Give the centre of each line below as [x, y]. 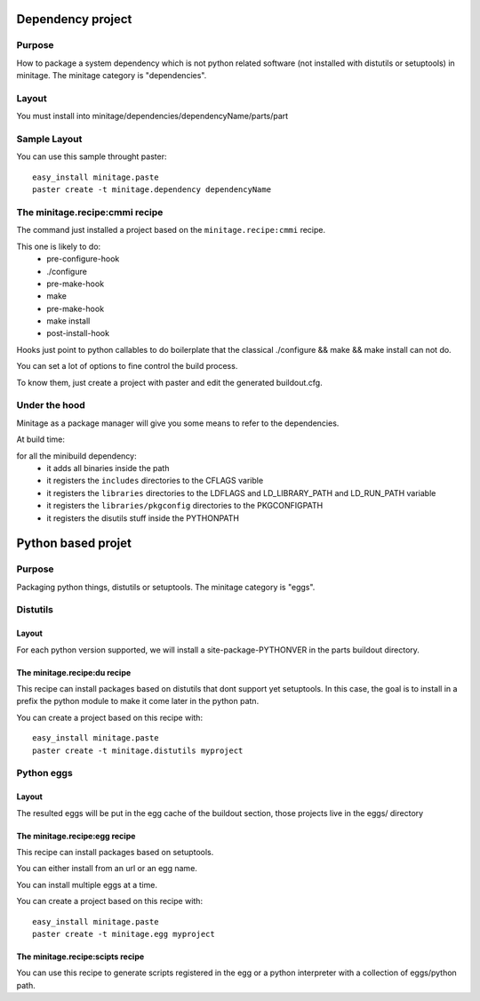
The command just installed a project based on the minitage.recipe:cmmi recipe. [171, 230]
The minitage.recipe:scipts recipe [80, 957]
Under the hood [51, 405]
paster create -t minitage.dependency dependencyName [152, 190]
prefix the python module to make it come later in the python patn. [138, 701]
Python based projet [74, 544]
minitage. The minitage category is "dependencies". [112, 76]
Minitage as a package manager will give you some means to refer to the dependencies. [178, 423]
